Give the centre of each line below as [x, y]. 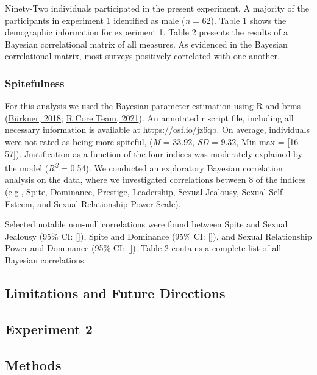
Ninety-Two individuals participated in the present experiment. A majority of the [157, 8]
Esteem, [20, 203]
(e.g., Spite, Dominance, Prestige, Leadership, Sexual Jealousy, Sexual [136, 191]
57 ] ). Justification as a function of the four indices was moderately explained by [154, 153]
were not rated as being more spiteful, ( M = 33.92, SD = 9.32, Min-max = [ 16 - [155, 141]
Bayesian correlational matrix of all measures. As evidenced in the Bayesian [146, 44]
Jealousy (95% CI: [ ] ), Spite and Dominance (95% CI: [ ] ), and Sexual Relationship [158, 236]
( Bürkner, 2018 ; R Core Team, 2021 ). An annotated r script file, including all [149, 117]
